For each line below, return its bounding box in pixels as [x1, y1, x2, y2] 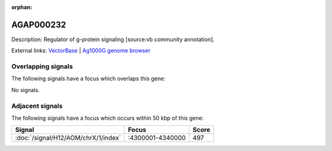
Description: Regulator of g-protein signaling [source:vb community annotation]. [11, 36, 215, 43]
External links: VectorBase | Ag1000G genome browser [11, 47, 151, 55]
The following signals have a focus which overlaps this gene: [11, 75, 166, 82]
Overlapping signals [11, 62, 73, 71]
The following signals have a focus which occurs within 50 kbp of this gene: [11, 114, 204, 122]
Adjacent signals [11, 101, 63, 110]
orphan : [11, 4, 33, 10]
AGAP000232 [11, 19, 66, 30]
